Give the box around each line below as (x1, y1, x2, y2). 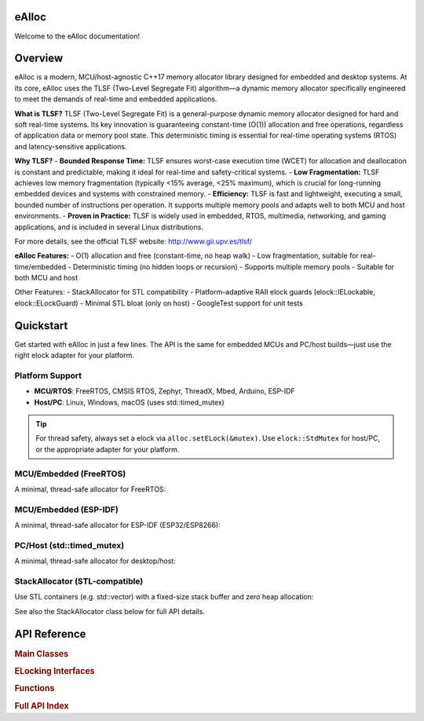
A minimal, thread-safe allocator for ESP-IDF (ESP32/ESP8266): (14, 521, 221, 530)
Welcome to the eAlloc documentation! (14, 31, 141, 41)
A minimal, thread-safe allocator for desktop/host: (14, 556, 176, 565)
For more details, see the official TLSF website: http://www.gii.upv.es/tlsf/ (14, 236, 253, 246)
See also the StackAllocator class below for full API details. (14, 606, 206, 616)
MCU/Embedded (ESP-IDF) (14, 503, 119, 514)
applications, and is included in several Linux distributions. (14, 222, 203, 232)
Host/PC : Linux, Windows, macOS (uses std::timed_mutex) (34, 397, 225, 407)
